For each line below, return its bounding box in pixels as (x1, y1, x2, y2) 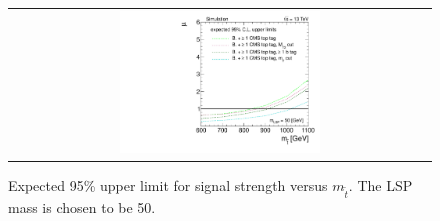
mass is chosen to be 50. (8, 196, 156, 217)
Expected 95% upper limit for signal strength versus (8, 174, 328, 195)
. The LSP (348, 174, 413, 195)
